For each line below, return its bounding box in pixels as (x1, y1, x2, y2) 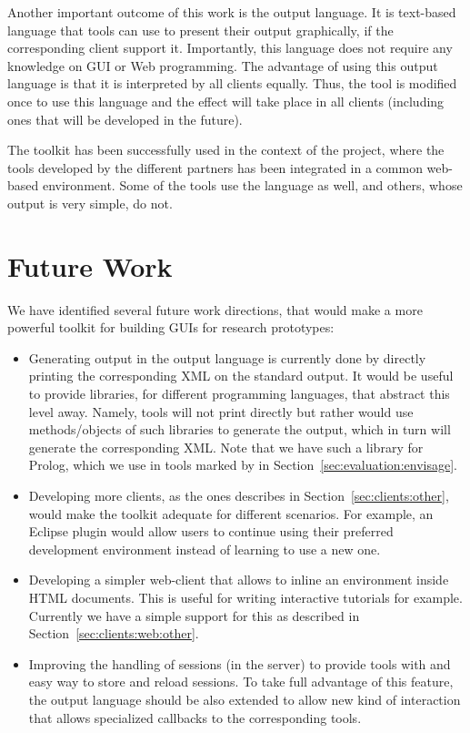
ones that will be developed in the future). (7, 109, 243, 128)
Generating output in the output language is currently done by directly (28, 348, 426, 367)
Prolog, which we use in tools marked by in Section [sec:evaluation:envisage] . (28, 455, 457, 474)
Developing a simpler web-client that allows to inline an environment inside (28, 570, 449, 589)
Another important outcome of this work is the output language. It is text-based (7, 3, 456, 21)
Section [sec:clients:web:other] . (28, 624, 199, 643)
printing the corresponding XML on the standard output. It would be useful (28, 366, 454, 385)
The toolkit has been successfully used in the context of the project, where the (7, 140, 445, 159)
